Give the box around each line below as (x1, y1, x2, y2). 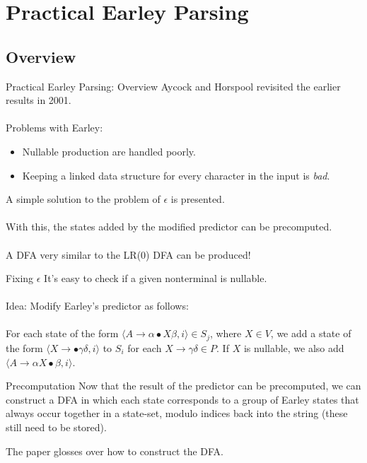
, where (209, 326, 242, 341)
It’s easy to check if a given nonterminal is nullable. (44, 271, 267, 286)
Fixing (6, 271, 34, 286)
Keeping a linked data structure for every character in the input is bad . (22, 168, 330, 182)
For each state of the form (6, 326, 119, 341)
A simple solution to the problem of (6, 192, 161, 206)
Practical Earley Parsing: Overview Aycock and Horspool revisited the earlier (6, 78, 341, 93)
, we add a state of (270, 326, 351, 341)
